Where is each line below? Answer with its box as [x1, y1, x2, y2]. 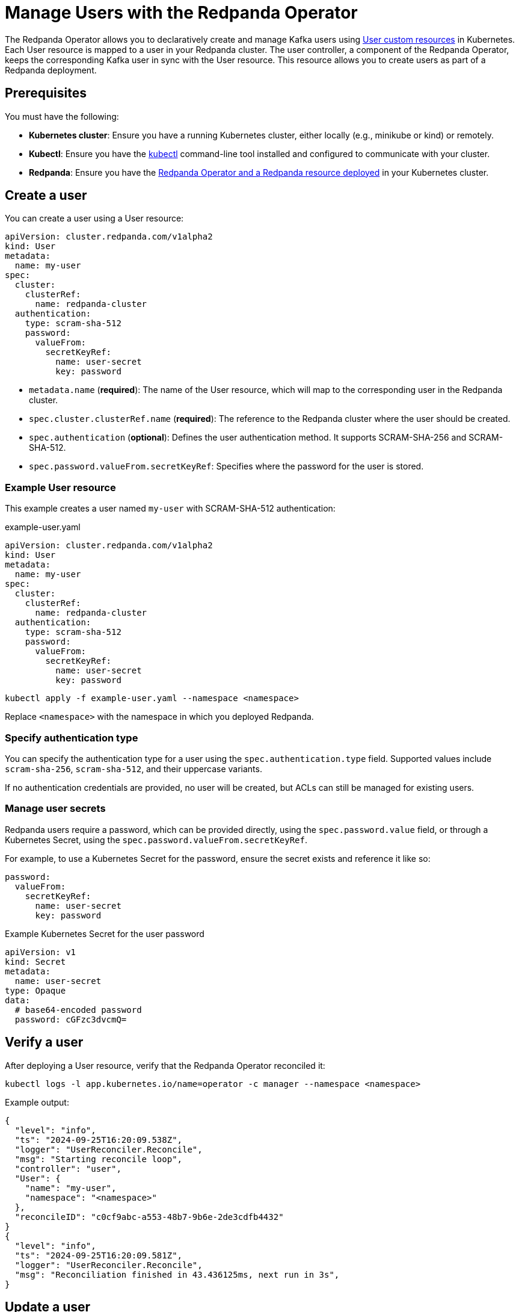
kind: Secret [5, 956, 66, 967]
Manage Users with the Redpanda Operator [5, 2, 358, 23]
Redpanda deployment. [5, 64, 97, 75]
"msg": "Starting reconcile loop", [14, 1154, 183, 1164]
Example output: [5, 1097, 69, 1107]
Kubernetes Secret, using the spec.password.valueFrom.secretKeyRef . [5, 834, 307, 845]
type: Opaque [5, 985, 66, 995]
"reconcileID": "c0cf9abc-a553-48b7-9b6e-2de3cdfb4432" [14, 1211, 284, 1222]
